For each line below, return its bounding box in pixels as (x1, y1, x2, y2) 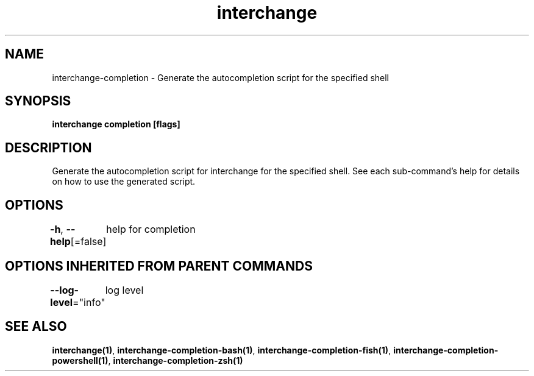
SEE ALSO (5, 319, 67, 335)
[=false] (70, 235, 107, 248)
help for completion (106, 223, 196, 236)
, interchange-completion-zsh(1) (108, 355, 243, 366)
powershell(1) (52, 355, 109, 366)
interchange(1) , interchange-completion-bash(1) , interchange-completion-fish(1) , (52, 344, 391, 355)
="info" (73, 296, 105, 308)
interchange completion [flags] (52, 119, 180, 130)
